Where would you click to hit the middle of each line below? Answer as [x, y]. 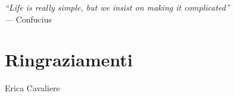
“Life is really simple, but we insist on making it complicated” [117, 7]
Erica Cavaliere [32, 88]
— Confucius [29, 19]
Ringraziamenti [69, 60]
